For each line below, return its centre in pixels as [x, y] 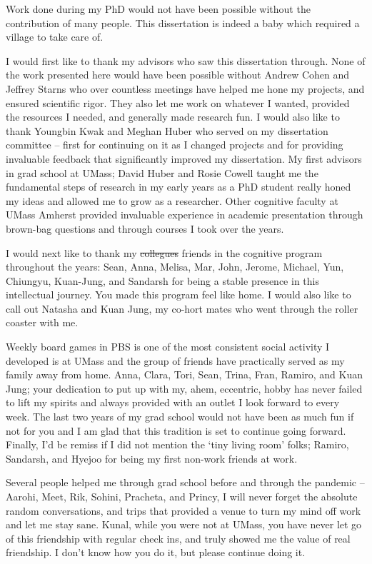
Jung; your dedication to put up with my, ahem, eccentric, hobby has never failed [184, 388]
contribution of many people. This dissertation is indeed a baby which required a [183, 22]
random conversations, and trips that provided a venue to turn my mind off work [184, 510]
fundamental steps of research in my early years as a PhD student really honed [179, 187]
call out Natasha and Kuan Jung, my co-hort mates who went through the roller [182, 308]
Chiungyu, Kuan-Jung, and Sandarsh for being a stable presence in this [162, 280]
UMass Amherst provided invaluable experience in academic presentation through [185, 215]
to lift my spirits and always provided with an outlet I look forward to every [173, 402]
